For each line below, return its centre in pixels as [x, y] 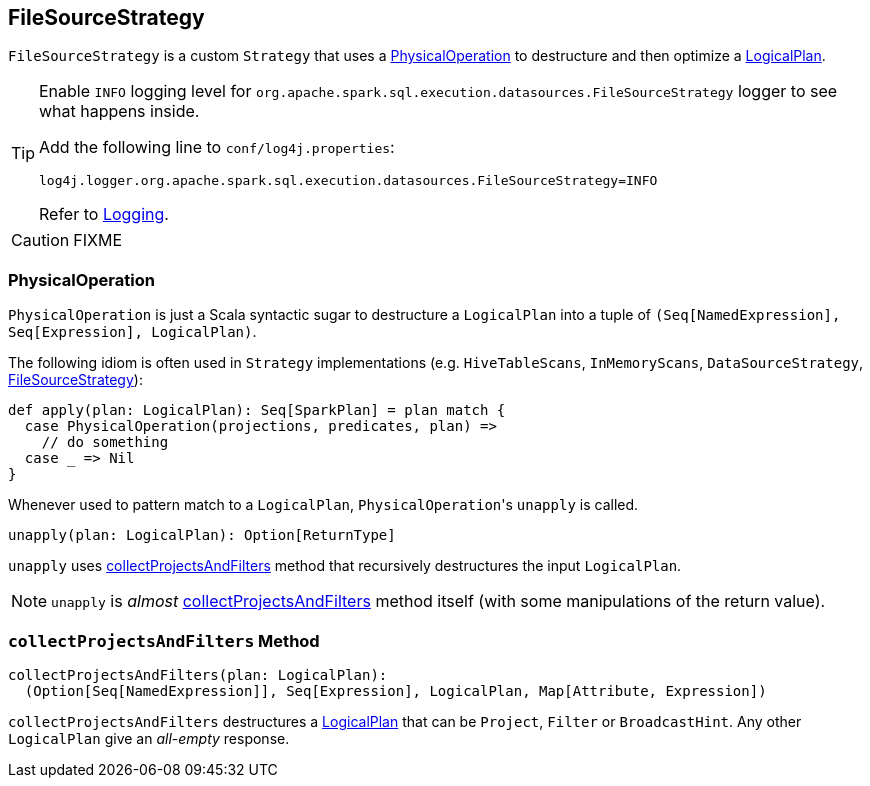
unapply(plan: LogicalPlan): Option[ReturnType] [202, 535]
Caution [40, 240]
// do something [105, 442]
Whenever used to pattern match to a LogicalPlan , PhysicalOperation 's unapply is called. [323, 505]
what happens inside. [119, 111]
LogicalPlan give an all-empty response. [149, 738]
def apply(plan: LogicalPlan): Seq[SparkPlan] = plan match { [257, 410]
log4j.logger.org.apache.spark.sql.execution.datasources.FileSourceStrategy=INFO [348, 181]
